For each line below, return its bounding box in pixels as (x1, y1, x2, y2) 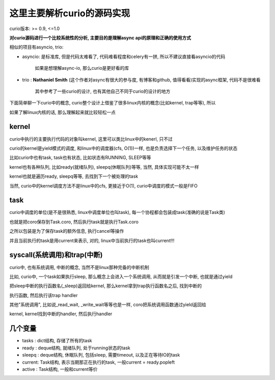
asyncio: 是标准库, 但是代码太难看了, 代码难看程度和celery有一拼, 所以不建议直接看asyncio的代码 (22, 53, 226, 60)
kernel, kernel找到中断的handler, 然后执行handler (9, 311, 113, 317)
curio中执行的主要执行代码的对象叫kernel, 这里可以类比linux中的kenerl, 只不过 (9, 135, 173, 142)
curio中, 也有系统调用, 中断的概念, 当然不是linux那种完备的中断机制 (9, 264, 150, 270)
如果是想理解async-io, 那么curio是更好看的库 (35, 65, 129, 71)
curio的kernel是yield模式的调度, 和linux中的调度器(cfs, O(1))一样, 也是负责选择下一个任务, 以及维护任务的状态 (9, 145, 238, 151)
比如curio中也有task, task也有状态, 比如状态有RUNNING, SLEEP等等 (9, 154, 151, 160)
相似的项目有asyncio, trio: (9, 44, 64, 50)
